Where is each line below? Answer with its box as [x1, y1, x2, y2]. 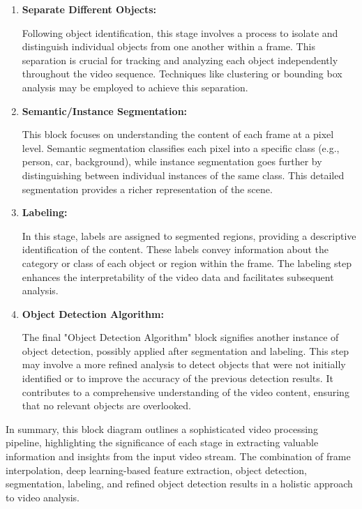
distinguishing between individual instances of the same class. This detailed [22, 167, 345, 182]
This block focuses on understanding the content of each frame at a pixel [22, 127, 334, 142]
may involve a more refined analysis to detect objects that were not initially [22, 357, 346, 372]
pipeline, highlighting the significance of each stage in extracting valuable [6, 435, 319, 450]
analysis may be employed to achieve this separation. [22, 79, 248, 94]
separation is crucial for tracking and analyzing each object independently [22, 52, 338, 67]
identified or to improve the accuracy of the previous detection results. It [22, 371, 333, 386]
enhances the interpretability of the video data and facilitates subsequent [22, 269, 334, 284]
